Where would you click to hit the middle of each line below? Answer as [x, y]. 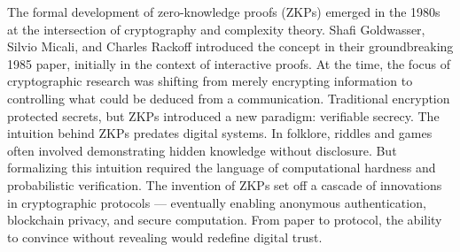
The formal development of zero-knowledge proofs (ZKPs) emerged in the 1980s [224, 11]
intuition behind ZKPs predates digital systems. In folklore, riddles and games [220, 133]
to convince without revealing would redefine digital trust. [165, 237]
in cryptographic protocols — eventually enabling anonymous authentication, [217, 202]
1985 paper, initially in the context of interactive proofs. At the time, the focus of [229, 63]
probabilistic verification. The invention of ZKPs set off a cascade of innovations [225, 184]
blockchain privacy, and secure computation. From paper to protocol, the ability [225, 220]
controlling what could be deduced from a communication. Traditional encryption [229, 98]
